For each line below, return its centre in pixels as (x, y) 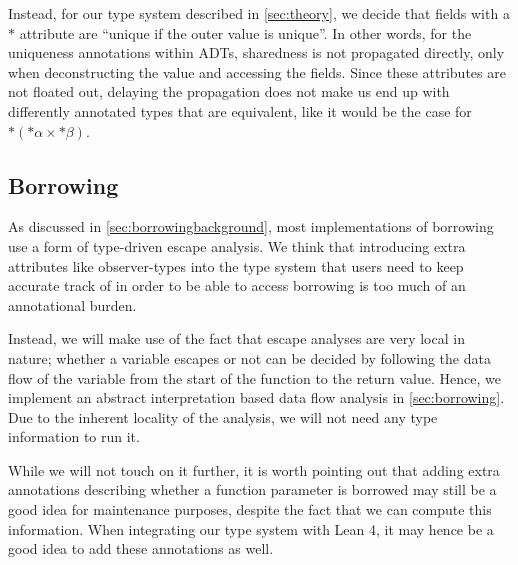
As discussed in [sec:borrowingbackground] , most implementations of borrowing (251, 226)
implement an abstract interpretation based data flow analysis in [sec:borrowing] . (256, 397)
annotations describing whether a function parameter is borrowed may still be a (252, 489)
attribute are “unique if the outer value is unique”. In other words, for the (245, 32)
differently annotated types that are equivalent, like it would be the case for (240, 110)
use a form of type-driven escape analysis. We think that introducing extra (237, 245)
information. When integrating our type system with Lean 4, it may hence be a (251, 528)
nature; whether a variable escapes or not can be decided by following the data (249, 357)
